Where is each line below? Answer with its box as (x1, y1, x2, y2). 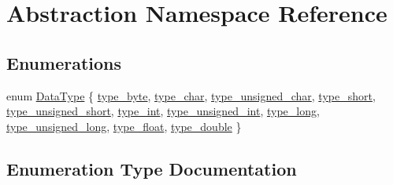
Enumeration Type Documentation (6, 156, 297, 180)
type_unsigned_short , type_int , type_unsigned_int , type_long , (6, 103, 320, 119)
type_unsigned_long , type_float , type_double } (6, 118, 242, 134)
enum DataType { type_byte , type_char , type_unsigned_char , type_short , (6, 87, 376, 103)
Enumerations (6, 50, 122, 74)
